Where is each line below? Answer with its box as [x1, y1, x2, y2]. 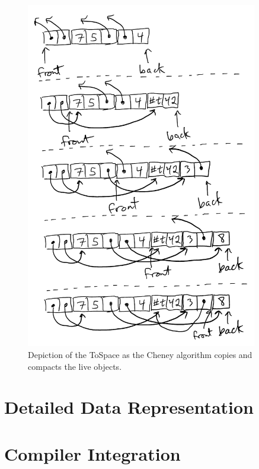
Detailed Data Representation [4, 395, 254, 419]
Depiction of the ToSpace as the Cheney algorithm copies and [28, 348, 252, 361]
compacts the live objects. [28, 360, 122, 372]
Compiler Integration [4, 441, 181, 465]
